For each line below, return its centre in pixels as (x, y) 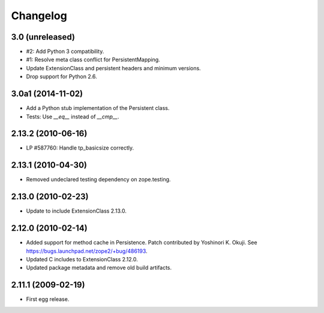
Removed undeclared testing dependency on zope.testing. (98, 180)
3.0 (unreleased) (43, 37)
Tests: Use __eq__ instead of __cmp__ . (73, 117)
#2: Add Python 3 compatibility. (65, 52)
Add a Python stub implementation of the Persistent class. (98, 108)
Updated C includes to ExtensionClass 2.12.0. (82, 259)
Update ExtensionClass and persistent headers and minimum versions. (113, 68)
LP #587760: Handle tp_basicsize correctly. (80, 148)
